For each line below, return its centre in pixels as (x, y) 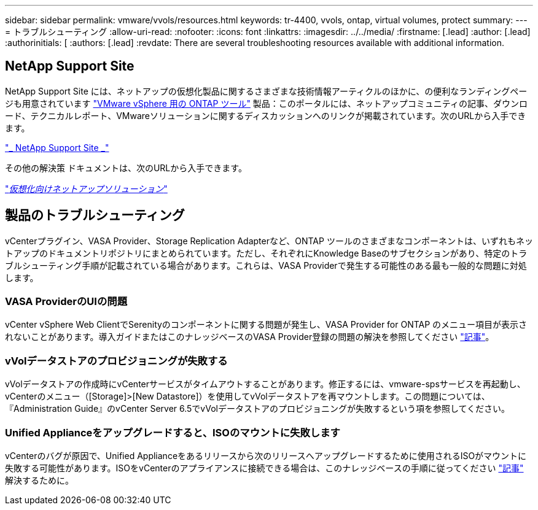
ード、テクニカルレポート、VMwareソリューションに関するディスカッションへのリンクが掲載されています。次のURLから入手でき (266, 115)
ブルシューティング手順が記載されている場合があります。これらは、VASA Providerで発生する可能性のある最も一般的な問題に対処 (266, 265)
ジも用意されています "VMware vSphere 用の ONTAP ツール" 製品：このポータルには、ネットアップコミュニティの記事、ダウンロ (267, 103)
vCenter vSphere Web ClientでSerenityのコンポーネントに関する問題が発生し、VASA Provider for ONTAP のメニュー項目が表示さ (266, 325)
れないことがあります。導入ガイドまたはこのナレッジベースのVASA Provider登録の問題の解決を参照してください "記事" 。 (250, 337)
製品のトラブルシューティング (95, 215)
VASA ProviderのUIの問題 (66, 302)
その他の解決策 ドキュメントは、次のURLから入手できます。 (126, 168)
